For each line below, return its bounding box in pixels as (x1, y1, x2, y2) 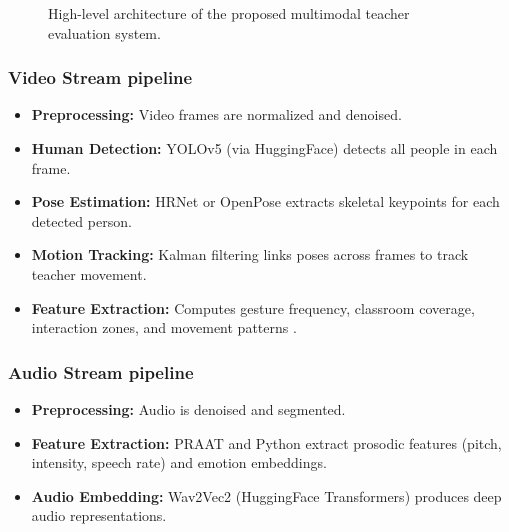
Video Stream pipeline (8, 65, 193, 90)
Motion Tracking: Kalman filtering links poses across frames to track (31, 244, 469, 265)
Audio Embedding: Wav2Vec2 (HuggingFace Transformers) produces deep (31, 485, 502, 506)
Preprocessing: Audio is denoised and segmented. (31, 398, 346, 419)
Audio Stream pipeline (8, 359, 194, 384)
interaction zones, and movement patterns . (31, 317, 297, 338)
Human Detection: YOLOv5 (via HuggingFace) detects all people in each (31, 138, 498, 158)
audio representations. (31, 505, 167, 526)
